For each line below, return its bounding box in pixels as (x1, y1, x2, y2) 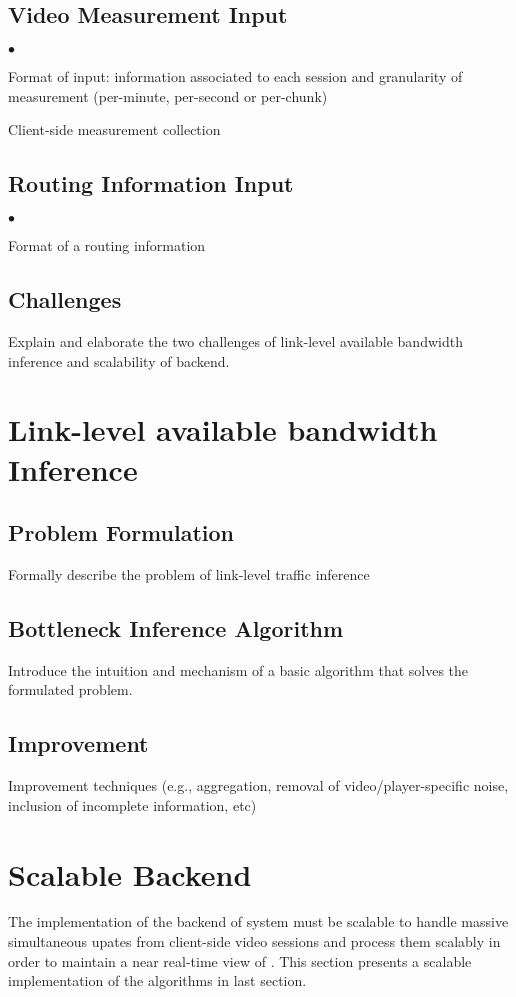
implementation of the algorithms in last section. (8, 970, 307, 991)
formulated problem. (8, 679, 133, 700)
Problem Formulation (8, 517, 234, 548)
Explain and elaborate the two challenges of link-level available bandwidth (8, 330, 463, 351)
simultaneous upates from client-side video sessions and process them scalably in (8, 931, 501, 952)
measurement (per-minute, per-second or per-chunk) (8, 85, 328, 106)
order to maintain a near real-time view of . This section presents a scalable (8, 950, 472, 971)
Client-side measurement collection (8, 119, 221, 140)
